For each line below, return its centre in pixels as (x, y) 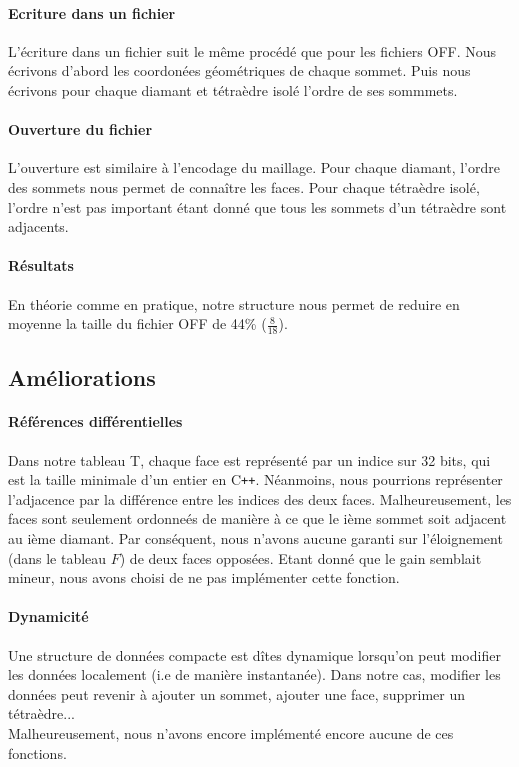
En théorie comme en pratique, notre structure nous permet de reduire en (234, 303)
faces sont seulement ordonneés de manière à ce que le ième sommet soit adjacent (257, 518)
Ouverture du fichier (80, 129)
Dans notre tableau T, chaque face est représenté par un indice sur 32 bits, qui (249, 459)
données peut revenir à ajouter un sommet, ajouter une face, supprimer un (237, 693)
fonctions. (37, 752)
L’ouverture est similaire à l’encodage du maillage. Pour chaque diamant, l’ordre (254, 167)
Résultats (41, 265)
